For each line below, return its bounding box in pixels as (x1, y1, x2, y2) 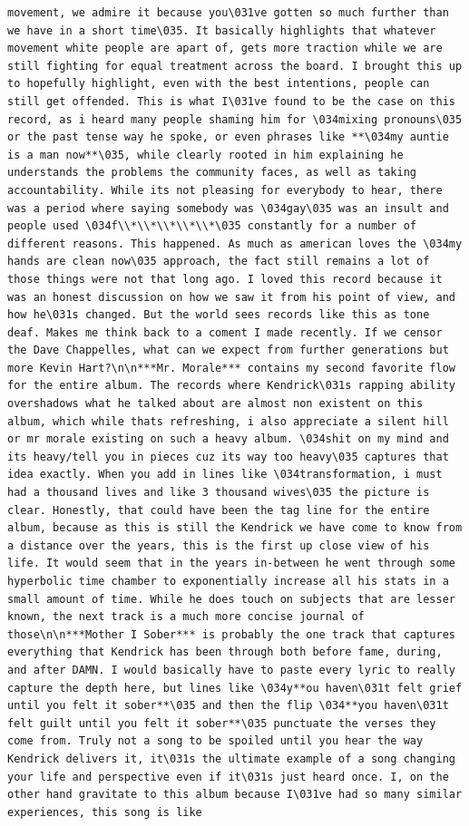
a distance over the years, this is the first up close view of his (7, 539, 430, 552)
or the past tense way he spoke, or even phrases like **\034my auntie (7, 131, 449, 144)
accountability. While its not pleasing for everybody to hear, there (7, 183, 443, 197)
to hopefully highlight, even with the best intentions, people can (7, 77, 430, 91)
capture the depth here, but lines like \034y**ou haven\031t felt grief (7, 681, 463, 695)
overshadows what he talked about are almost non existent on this (7, 397, 424, 411)
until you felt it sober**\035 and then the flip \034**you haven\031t (7, 699, 449, 713)
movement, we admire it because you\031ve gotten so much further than (7, 6, 449, 19)
